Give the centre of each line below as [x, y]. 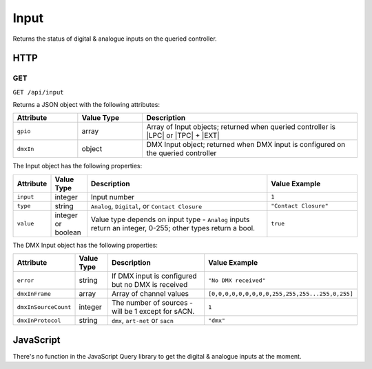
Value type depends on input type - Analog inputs [170, 219]
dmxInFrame [34, 293]
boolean [68, 232]
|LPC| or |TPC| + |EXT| [183, 136]
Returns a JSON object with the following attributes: [86, 105]
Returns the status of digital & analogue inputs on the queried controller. [115, 39]
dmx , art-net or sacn [142, 321]
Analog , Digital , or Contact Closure [146, 206]
